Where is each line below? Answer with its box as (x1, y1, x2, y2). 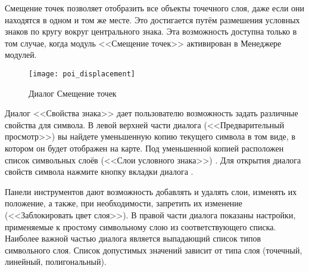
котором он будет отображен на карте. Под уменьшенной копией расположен (5, 142, 284, 154)
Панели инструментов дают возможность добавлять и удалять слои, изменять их (5, 185, 297, 197)
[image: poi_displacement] (29, 69, 135, 78)
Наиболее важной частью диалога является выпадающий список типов (5, 232, 261, 245)
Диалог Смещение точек (29, 86, 117, 99)
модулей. (5, 48, 37, 61)
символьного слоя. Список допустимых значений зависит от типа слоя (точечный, (5, 243, 302, 256)
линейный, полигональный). (5, 255, 107, 268)
